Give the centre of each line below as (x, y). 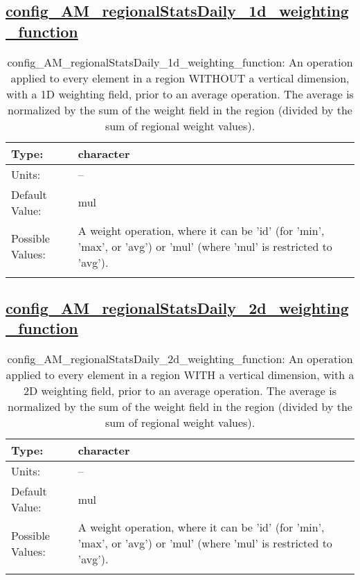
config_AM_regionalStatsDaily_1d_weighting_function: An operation (180, 62)
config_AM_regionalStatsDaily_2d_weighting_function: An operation (180, 359)
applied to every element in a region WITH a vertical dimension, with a (180, 375)
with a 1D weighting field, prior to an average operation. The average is (180, 94)
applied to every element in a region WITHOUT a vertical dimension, (180, 78)
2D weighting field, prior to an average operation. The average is (180, 391)
